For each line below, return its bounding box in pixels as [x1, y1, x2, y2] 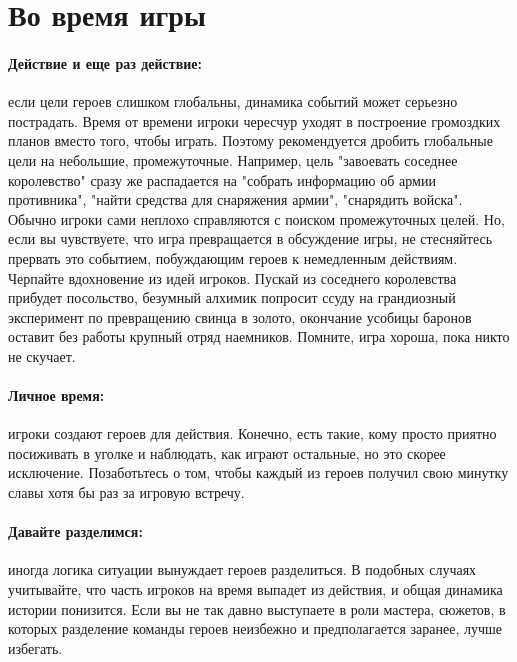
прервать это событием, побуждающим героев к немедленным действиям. [8, 247, 458, 268]
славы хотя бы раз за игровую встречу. [8, 482, 245, 503]
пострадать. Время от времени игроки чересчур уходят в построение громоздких [8, 110, 501, 131]
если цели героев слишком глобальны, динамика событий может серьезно [8, 91, 458, 112]
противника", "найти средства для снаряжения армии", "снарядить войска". [8, 189, 463, 210]
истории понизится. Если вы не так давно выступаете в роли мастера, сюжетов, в [8, 598, 506, 619]
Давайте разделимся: [8, 521, 143, 542]
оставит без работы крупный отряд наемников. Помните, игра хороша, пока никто [8, 326, 510, 347]
